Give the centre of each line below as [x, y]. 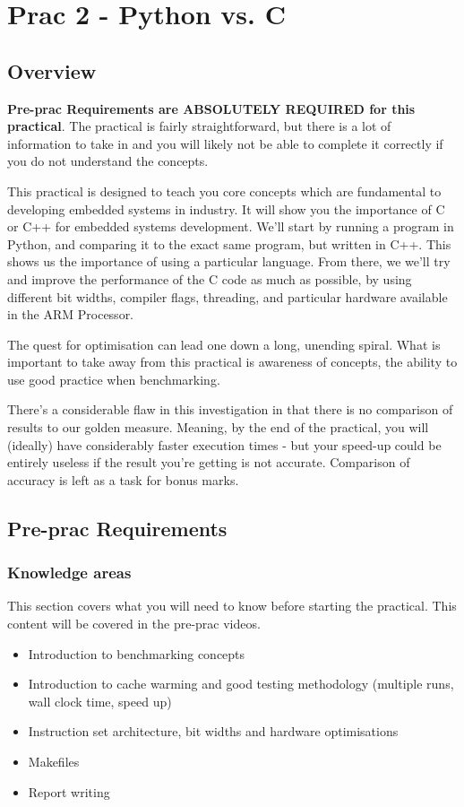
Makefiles [54, 762]
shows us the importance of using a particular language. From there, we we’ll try [229, 261]
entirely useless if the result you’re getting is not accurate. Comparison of [209, 462]
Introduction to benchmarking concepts [137, 653]
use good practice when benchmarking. [114, 379]
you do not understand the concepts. [108, 161]
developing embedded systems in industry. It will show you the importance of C [226, 208]
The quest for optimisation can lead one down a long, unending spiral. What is [224, 344]
